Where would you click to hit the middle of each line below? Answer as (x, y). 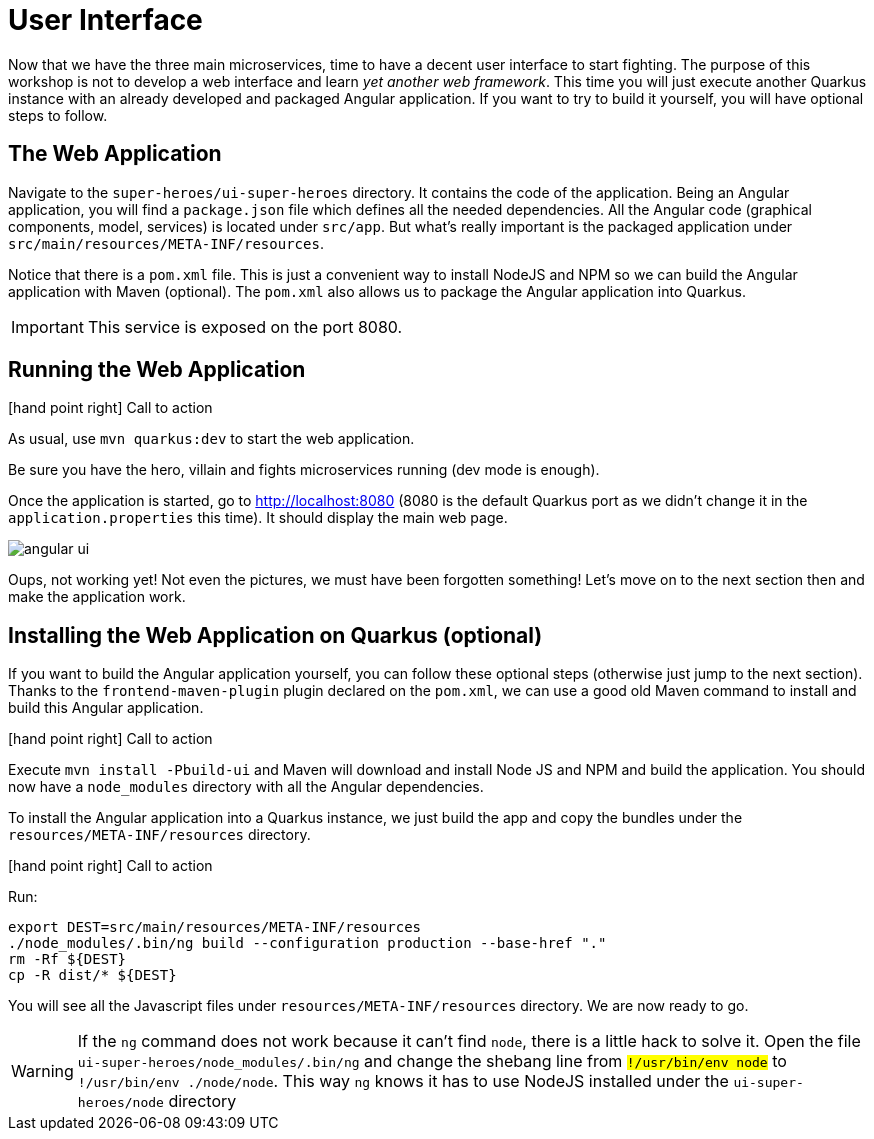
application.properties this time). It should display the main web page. (258, 518)
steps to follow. (58, 115)
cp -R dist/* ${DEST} (92, 975)
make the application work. (97, 597)
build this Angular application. (106, 708)
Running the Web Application (157, 370)
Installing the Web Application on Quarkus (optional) (275, 635)
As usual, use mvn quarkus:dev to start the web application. (211, 439)
